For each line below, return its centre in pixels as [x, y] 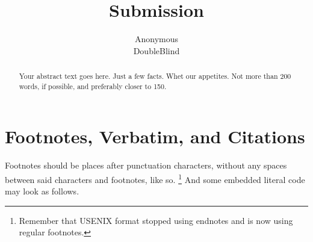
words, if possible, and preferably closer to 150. [93, 86]
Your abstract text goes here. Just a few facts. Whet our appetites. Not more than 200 [155, 76]
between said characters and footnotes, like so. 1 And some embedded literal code [155, 178]
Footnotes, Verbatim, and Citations [155, 136]
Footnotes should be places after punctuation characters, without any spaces [146, 165]
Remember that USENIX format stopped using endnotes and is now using [156, 220]
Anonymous [156, 39]
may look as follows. [42, 191]
